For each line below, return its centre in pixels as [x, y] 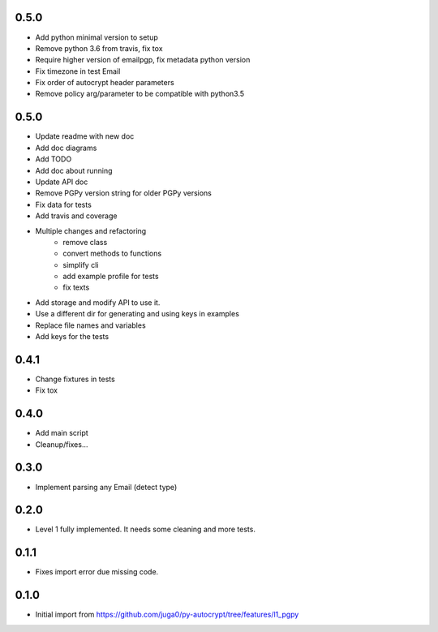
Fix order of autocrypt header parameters [105, 83]
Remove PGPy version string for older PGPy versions [124, 193]
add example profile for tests [111, 277]
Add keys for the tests [72, 337]
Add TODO [54, 159]
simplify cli [81, 264]
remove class [85, 242]
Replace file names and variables [90, 325]
